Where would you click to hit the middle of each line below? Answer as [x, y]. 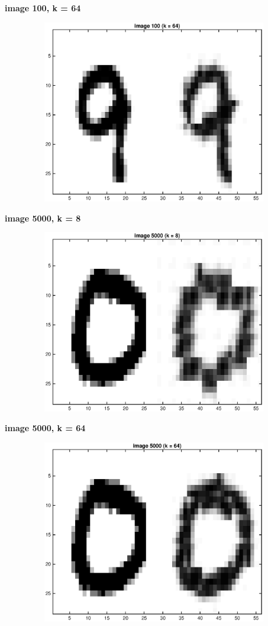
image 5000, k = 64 [45, 428]
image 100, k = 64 [43, 8]
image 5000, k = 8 [43, 218]
